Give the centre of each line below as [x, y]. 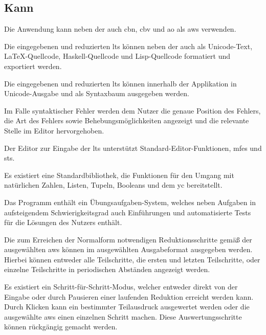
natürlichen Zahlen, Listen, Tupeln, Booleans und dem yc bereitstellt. [113, 185]
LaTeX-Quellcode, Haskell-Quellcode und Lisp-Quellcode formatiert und [117, 56]
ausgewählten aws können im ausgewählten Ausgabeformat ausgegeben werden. [128, 249]
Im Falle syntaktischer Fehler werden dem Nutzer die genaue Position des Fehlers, [132, 110]
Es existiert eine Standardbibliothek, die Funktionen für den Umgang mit [119, 175]
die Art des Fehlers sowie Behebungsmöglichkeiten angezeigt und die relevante [127, 120]
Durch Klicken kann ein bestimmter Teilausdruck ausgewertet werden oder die [127, 307]
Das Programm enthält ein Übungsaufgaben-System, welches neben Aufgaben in [130, 202]
